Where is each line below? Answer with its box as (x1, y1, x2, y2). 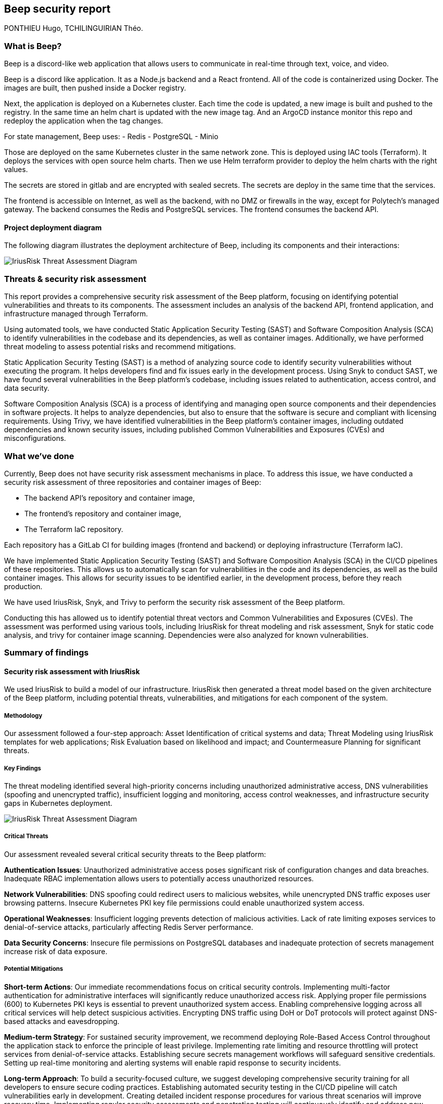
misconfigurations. (4, 434, 66, 443)
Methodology (4, 712, 43, 719)
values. (4, 165, 28, 174)
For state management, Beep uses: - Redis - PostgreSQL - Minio (4, 132, 219, 141)
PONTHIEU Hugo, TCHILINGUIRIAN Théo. (4, 24, 143, 33)
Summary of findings (4, 647, 89, 658)
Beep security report (4, 3, 111, 15)
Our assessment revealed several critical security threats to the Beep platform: (4, 849, 266, 858)
